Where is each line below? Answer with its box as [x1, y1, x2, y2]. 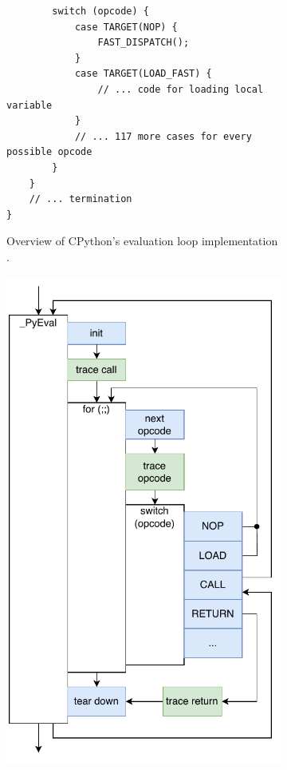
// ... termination [29, 193, 132, 205]
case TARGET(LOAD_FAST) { [74, 68, 212, 80]
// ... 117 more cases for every [74, 130, 252, 142]
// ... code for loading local [97, 83, 264, 95]
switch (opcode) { [52, 6, 149, 17]
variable [6, 99, 53, 111]
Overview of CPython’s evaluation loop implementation [6, 232, 278, 249]
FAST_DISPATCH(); [97, 37, 190, 49]
